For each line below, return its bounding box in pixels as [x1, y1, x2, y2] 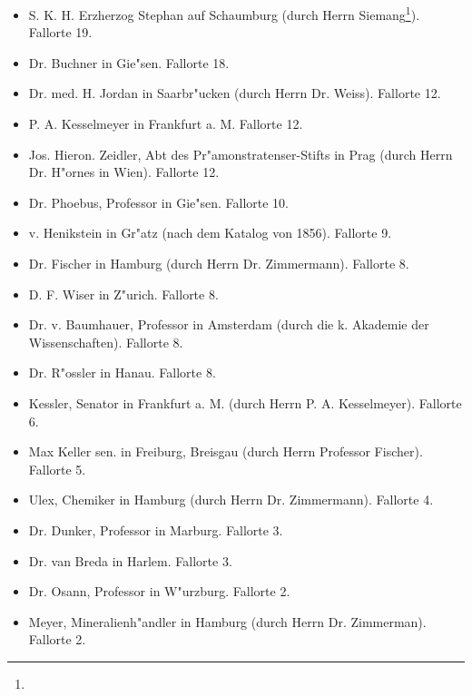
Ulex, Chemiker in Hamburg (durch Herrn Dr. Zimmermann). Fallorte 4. [28, 490, 434, 509]
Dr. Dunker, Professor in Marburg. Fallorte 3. [28, 520, 283, 539]
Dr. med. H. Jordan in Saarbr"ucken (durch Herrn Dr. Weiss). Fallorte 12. [28, 83, 441, 103]
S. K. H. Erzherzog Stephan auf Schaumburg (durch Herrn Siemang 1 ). [28, 3, 420, 24]
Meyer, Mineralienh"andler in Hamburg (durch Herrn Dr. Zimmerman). [28, 612, 427, 631]
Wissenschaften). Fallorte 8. [28, 332, 183, 351]
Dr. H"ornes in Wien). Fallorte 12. [28, 162, 220, 181]
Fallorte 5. [28, 459, 86, 478]
